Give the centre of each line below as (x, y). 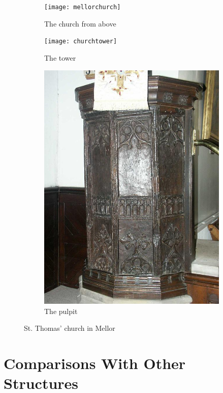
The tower (60, 57)
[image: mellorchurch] (83, 7)
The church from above (80, 23)
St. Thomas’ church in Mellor (70, 328)
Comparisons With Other (95, 363)
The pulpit (61, 311)
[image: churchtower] (81, 42)
